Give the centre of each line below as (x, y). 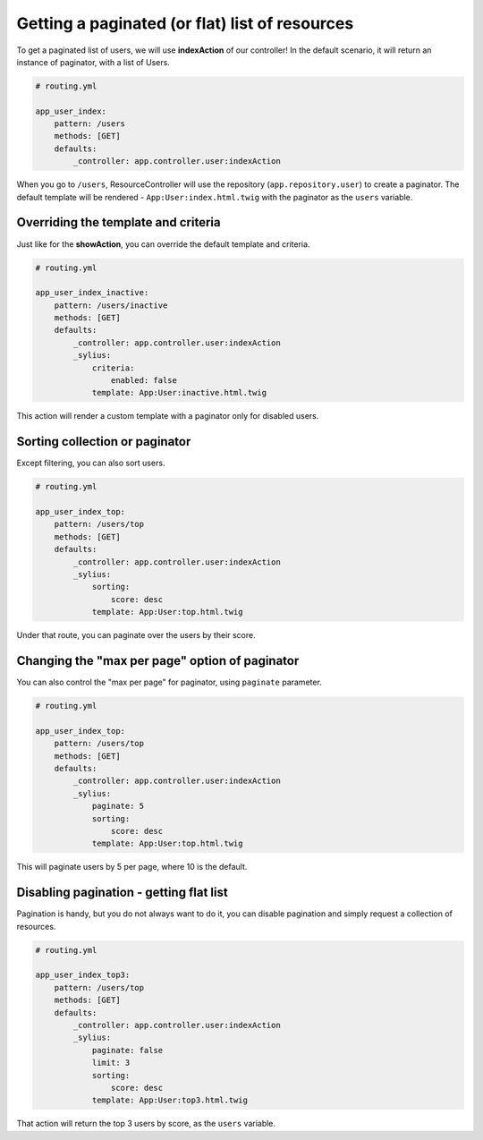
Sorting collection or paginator (104, 442)
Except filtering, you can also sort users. (91, 463)
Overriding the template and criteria (119, 222)
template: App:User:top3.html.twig (169, 1100)
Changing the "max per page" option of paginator (158, 661)
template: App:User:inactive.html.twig (179, 393)
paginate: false (127, 1050)
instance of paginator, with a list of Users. (93, 62)
